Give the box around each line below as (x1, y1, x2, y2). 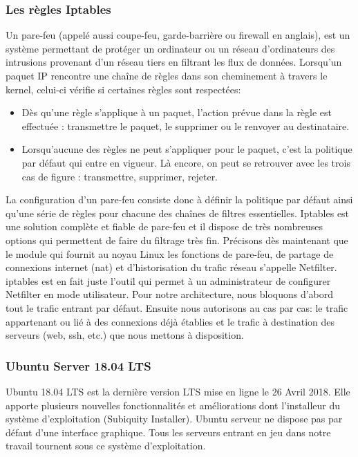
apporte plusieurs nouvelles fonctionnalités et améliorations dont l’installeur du (6, 398, 341, 412)
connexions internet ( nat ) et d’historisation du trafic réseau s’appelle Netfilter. (6, 260, 337, 274)
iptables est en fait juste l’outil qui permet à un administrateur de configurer (6, 273, 331, 288)
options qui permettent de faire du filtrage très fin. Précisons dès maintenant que (6, 232, 348, 247)
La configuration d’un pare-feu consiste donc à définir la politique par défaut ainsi (6, 192, 353, 207)
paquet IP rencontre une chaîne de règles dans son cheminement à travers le (6, 68, 328, 82)
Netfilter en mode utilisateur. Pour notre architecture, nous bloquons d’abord (6, 287, 334, 301)
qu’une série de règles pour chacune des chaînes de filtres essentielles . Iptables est (6, 205, 350, 220)
